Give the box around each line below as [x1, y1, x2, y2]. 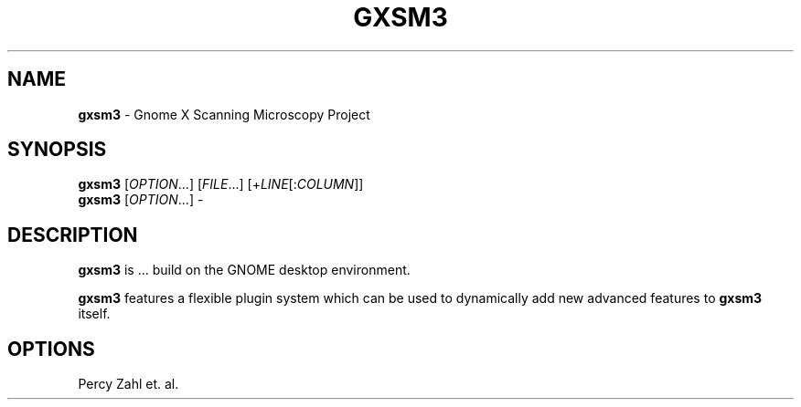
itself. [78, 306, 111, 322]
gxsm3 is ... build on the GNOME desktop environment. [78, 262, 411, 278]
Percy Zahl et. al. [78, 376, 179, 392]
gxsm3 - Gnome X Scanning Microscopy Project [78, 106, 370, 122]
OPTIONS [7, 337, 95, 360]
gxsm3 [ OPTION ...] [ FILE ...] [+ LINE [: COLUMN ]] [78, 176, 364, 193]
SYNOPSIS [7, 138, 107, 162]
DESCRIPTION [7, 223, 138, 246]
